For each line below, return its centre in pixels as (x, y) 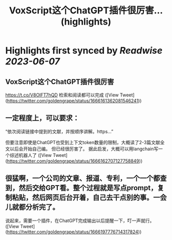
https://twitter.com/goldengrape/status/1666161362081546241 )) (74, 101)
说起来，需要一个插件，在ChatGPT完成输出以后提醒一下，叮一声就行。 (80, 221)
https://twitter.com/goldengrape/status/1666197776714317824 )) (74, 232)
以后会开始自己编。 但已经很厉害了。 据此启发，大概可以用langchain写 (84, 149)
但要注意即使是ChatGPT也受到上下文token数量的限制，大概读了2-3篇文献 (83, 142)
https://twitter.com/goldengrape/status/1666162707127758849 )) (75, 161)
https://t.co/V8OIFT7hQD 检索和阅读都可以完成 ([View (62, 95)
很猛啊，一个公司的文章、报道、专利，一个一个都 (83, 178)
